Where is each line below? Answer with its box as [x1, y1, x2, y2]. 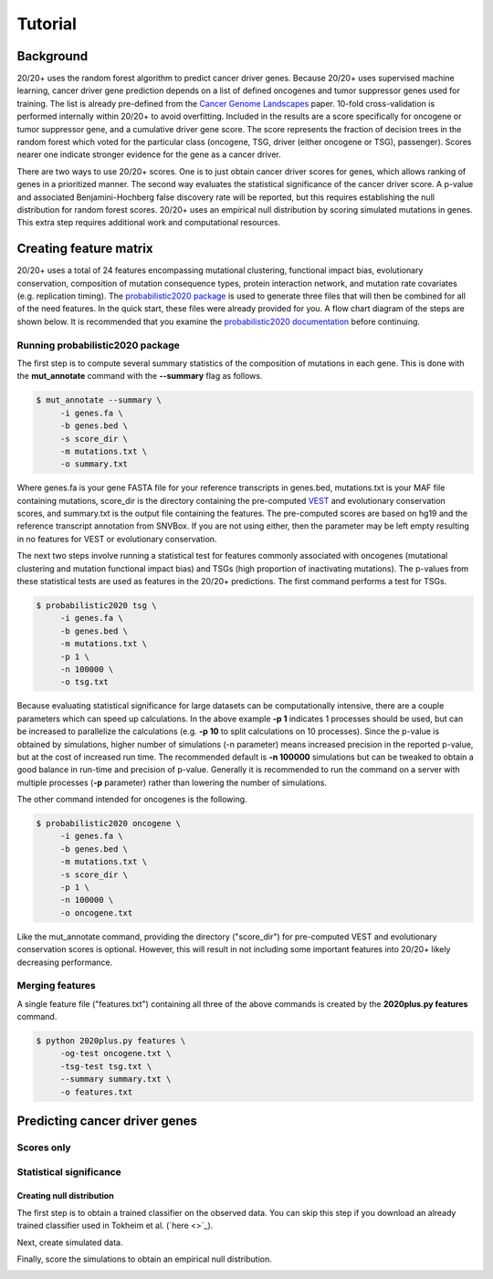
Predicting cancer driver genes [16, 1114, 198, 1129]
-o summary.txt [59, 459, 128, 469]
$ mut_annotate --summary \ [36, 395, 162, 405]
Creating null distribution [16, 1190, 114, 1201]
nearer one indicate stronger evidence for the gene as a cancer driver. [16, 149, 282, 160]
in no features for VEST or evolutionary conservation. [16, 533, 217, 544]
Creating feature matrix [16, 241, 153, 257]
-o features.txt [59, 1086, 133, 1097]
